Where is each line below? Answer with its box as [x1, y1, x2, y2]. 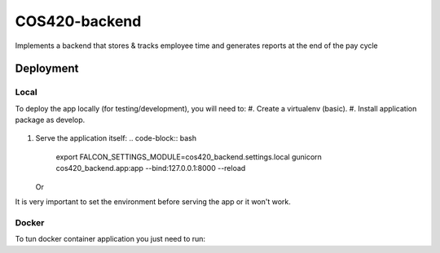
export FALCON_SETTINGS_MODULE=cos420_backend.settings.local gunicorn [55, 151, 322, 162]
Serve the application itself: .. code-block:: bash [35, 133, 197, 143]
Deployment [15, 62, 79, 76]
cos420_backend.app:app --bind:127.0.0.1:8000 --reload [55, 164, 246, 173]
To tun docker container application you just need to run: [15, 234, 206, 244]
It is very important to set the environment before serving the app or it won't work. [15, 197, 291, 207]
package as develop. [15, 115, 86, 125]
